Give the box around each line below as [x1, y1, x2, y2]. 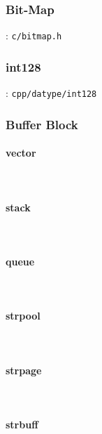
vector [6, 145, 36, 160]
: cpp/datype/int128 [6, 86, 97, 100]
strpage [6, 362, 42, 377]
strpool [6, 308, 41, 323]
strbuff [6, 417, 38, 432]
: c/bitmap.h [6, 28, 62, 43]
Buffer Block [6, 115, 78, 133]
